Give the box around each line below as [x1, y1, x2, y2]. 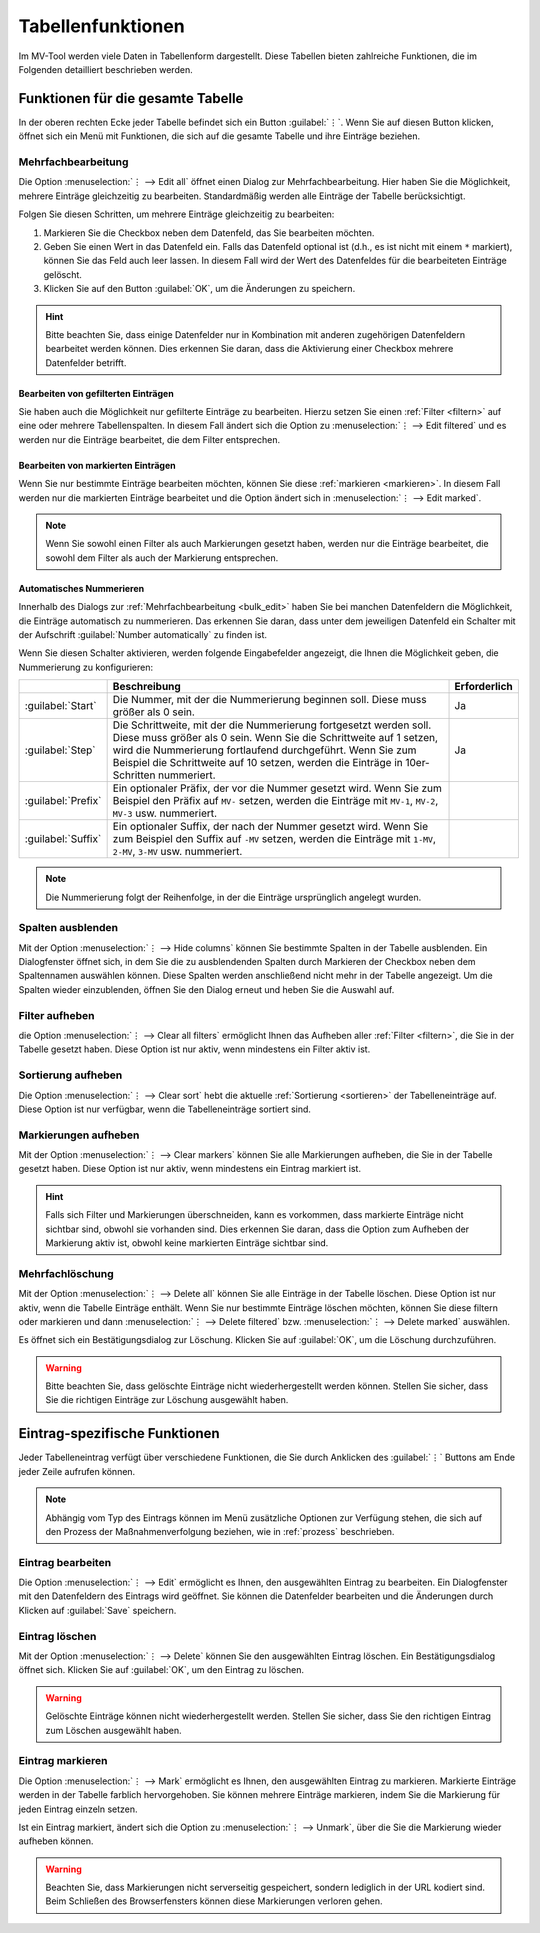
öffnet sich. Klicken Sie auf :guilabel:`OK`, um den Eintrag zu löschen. [18, 1664, 305, 1676]
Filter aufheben [18, 1008, 95, 1022]
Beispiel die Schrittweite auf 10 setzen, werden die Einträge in [112, 756, 404, 770]
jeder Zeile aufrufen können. [18, 1465, 136, 1477]
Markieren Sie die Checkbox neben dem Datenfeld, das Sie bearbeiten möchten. [43, 226, 375, 239]
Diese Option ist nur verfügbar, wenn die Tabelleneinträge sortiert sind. [18, 1103, 312, 1115]
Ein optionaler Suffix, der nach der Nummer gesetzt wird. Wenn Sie [112, 820, 429, 834]
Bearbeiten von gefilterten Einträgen [18, 387, 174, 399]
